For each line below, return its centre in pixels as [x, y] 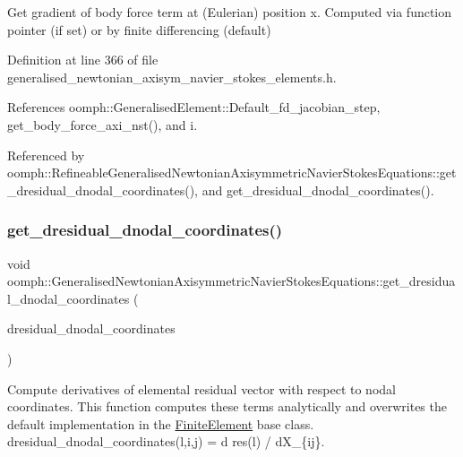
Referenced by [46, 155]
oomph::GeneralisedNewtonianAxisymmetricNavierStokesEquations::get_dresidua [231, 281]
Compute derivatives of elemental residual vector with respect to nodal [201, 388]
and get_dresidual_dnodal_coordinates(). [318, 190]
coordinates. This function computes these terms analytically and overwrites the [227, 406]
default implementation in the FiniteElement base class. [161, 423]
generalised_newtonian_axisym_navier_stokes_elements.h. [172, 77]
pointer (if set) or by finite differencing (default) [139, 29]
